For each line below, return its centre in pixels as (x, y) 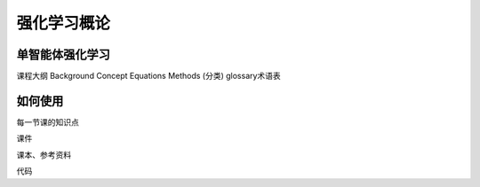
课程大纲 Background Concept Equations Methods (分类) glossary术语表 (149, 76)
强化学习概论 (64, 23)
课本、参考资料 (44, 154)
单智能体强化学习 (63, 55)
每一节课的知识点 (48, 122)
